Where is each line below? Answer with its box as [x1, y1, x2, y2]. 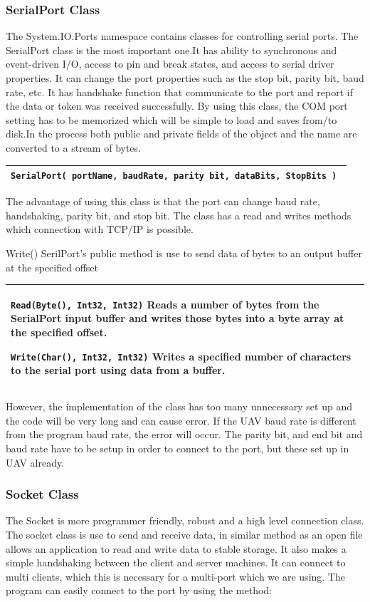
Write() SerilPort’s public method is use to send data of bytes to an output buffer [6, 246, 362, 260]
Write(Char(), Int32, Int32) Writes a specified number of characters [11, 348, 351, 363]
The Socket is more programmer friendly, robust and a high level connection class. [6, 513, 364, 528]
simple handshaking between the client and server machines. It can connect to [6, 555, 346, 570]
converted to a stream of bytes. [6, 140, 141, 155]
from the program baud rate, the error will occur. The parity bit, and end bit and [6, 427, 363, 442]
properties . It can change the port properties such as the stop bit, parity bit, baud [6, 71, 364, 85]
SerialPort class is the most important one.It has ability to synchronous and [6, 42, 337, 57]
